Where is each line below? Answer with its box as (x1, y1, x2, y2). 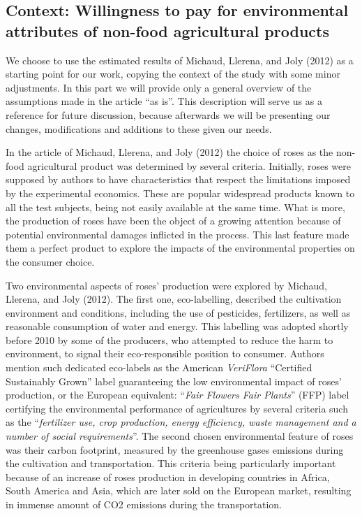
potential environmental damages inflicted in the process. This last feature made (6, 227, 349, 241)
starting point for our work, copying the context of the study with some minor (6, 66, 340, 81)
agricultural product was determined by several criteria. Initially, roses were (27, 158, 351, 173)
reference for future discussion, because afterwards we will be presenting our (6, 107, 331, 122)
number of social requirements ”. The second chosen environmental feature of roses (6, 429, 354, 443)
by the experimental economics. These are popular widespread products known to (6, 185, 355, 200)
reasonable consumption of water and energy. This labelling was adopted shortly (6, 319, 349, 334)
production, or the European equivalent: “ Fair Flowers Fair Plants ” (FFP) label (6, 387, 349, 402)
